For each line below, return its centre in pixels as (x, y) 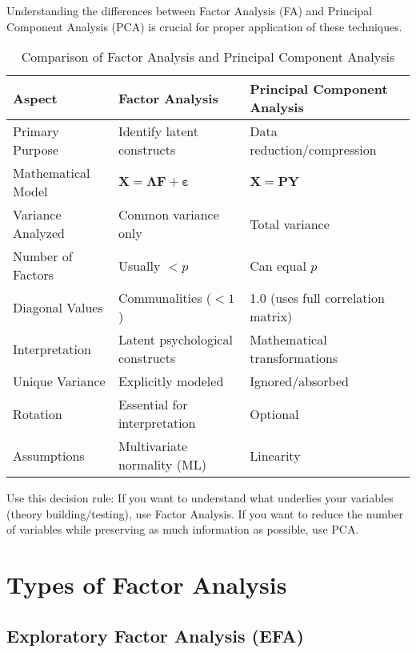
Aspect (35, 98)
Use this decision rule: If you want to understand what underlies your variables (200, 498)
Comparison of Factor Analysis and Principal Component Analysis (208, 57)
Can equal (278, 265)
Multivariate (153, 446)
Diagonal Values (58, 307)
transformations (294, 358)
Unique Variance (59, 381)
